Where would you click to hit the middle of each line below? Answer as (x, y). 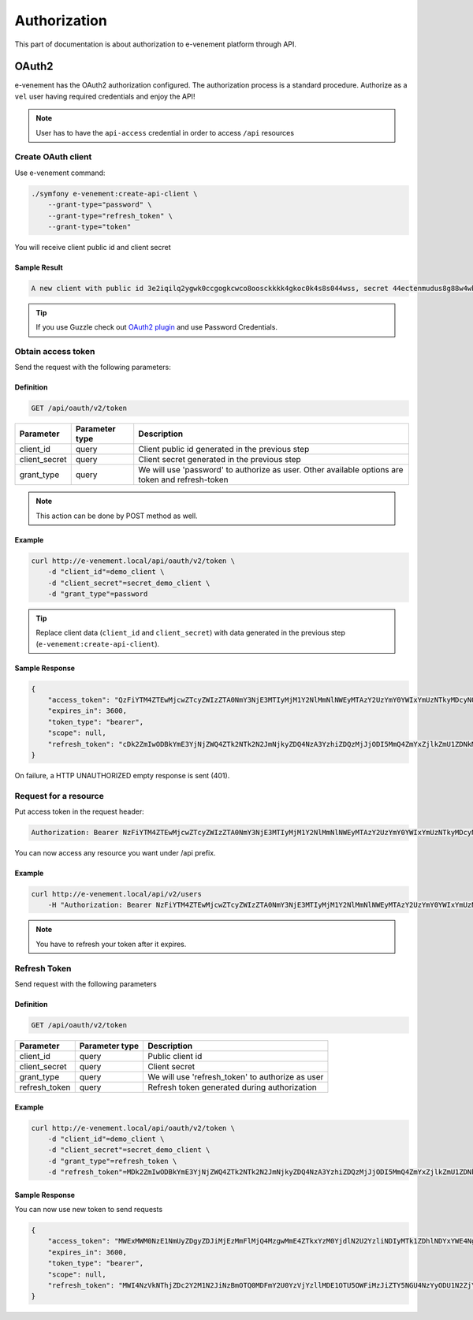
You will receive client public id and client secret (93, 247)
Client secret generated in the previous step (220, 460)
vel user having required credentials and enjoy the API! (105, 96)
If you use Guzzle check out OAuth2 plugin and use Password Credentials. (156, 327)
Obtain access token (55, 352)
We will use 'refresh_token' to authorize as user (236, 1076)
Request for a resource (59, 796)
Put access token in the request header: (80, 811)
